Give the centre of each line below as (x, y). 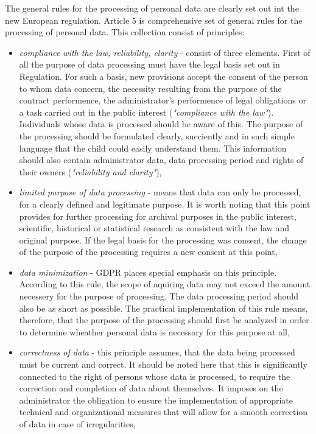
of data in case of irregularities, (77, 424)
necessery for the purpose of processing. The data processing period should (159, 296)
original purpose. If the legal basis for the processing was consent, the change (163, 240)
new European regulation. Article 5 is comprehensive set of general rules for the (154, 20)
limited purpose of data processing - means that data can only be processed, (160, 192)
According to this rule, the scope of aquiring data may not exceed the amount (165, 284)
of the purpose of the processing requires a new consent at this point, (148, 252)
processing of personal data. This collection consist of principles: (125, 32)
